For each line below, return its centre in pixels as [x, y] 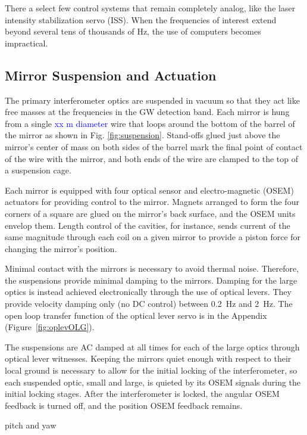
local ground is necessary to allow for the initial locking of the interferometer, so [151, 370]
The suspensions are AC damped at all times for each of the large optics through [152, 347]
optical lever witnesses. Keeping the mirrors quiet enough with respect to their [148, 358]
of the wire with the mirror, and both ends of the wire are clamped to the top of [152, 158]
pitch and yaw [31, 425]
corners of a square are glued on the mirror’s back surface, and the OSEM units [150, 213]
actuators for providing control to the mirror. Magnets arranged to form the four [152, 202]
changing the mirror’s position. [61, 248]
